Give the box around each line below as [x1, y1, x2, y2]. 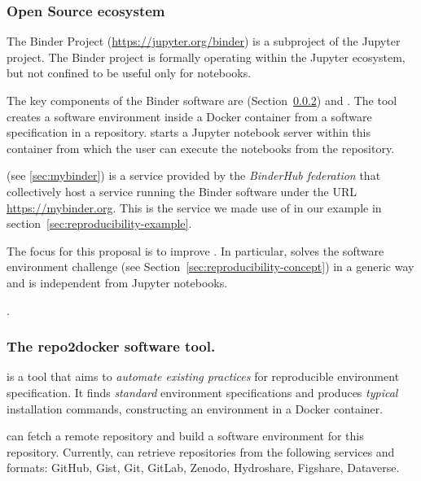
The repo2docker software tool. [7, 336, 216, 356]
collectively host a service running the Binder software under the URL [7, 182, 357, 199]
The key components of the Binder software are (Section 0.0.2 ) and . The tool [7, 92, 397, 108]
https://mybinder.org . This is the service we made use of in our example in [7, 199, 382, 216]
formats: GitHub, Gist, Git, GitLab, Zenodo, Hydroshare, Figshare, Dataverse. [7, 459, 400, 476]
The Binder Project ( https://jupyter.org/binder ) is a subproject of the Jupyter [7, 33, 401, 50]
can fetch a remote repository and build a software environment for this [7, 427, 364, 444]
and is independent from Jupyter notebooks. [7, 273, 228, 291]
